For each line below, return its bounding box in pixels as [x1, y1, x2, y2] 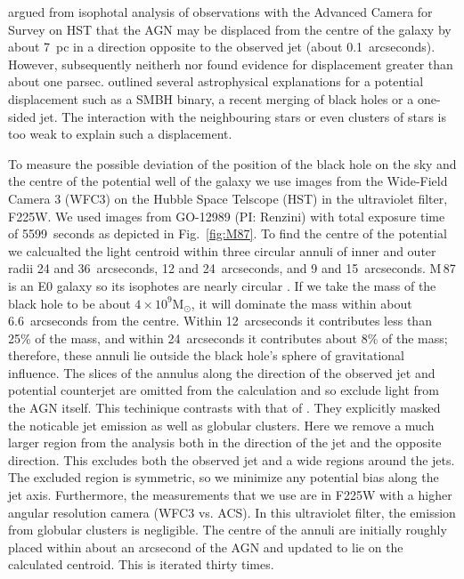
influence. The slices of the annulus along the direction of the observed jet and [8, 363, 436, 382]
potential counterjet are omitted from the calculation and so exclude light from [8, 381, 440, 399]
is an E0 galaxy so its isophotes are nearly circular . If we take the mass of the [8, 276, 436, 294]
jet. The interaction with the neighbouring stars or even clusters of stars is [39, 107, 446, 125]
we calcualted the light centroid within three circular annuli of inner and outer [8, 241, 436, 260]
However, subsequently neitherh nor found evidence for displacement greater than [8, 54, 453, 73]
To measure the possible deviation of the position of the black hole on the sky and [8, 154, 457, 173]
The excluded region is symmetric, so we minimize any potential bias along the [8, 468, 439, 487]
